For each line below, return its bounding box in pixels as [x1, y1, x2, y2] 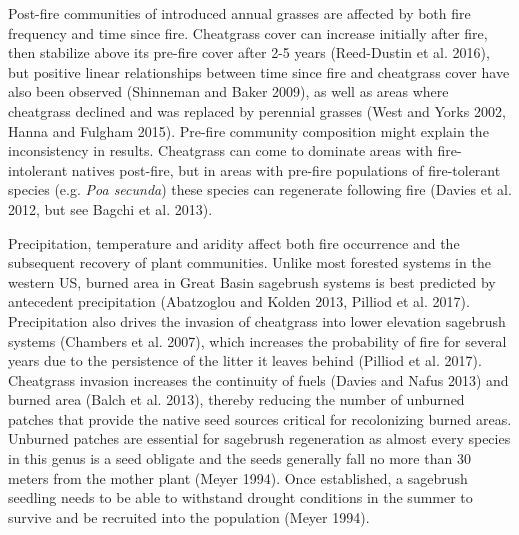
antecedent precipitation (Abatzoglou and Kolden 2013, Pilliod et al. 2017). [8, 291, 470, 312]
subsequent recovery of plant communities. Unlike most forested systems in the [8, 252, 491, 273]
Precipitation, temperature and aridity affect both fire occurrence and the [8, 232, 460, 253]
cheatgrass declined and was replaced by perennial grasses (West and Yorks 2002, [8, 100, 506, 121]
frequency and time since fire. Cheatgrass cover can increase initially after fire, [8, 22, 488, 43]
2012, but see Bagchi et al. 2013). [8, 198, 213, 219]
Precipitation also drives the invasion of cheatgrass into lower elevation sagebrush [8, 310, 506, 331]
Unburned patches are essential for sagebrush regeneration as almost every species [8, 428, 511, 449]
